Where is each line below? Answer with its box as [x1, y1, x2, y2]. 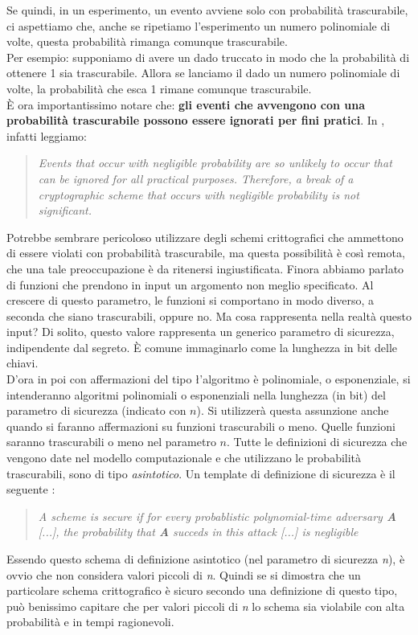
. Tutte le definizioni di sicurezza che [227, 433, 408, 450]
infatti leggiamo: [6, 127, 87, 144]
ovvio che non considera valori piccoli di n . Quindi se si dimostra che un [6, 566, 361, 583]
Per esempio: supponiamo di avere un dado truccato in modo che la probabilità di [6, 48, 410, 65]
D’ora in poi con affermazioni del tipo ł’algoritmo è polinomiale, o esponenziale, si [6, 371, 411, 387]
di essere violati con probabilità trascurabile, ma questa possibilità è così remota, [6, 244, 405, 261]
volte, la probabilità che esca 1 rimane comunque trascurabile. [6, 80, 312, 96]
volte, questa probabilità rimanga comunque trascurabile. [6, 33, 288, 50]
